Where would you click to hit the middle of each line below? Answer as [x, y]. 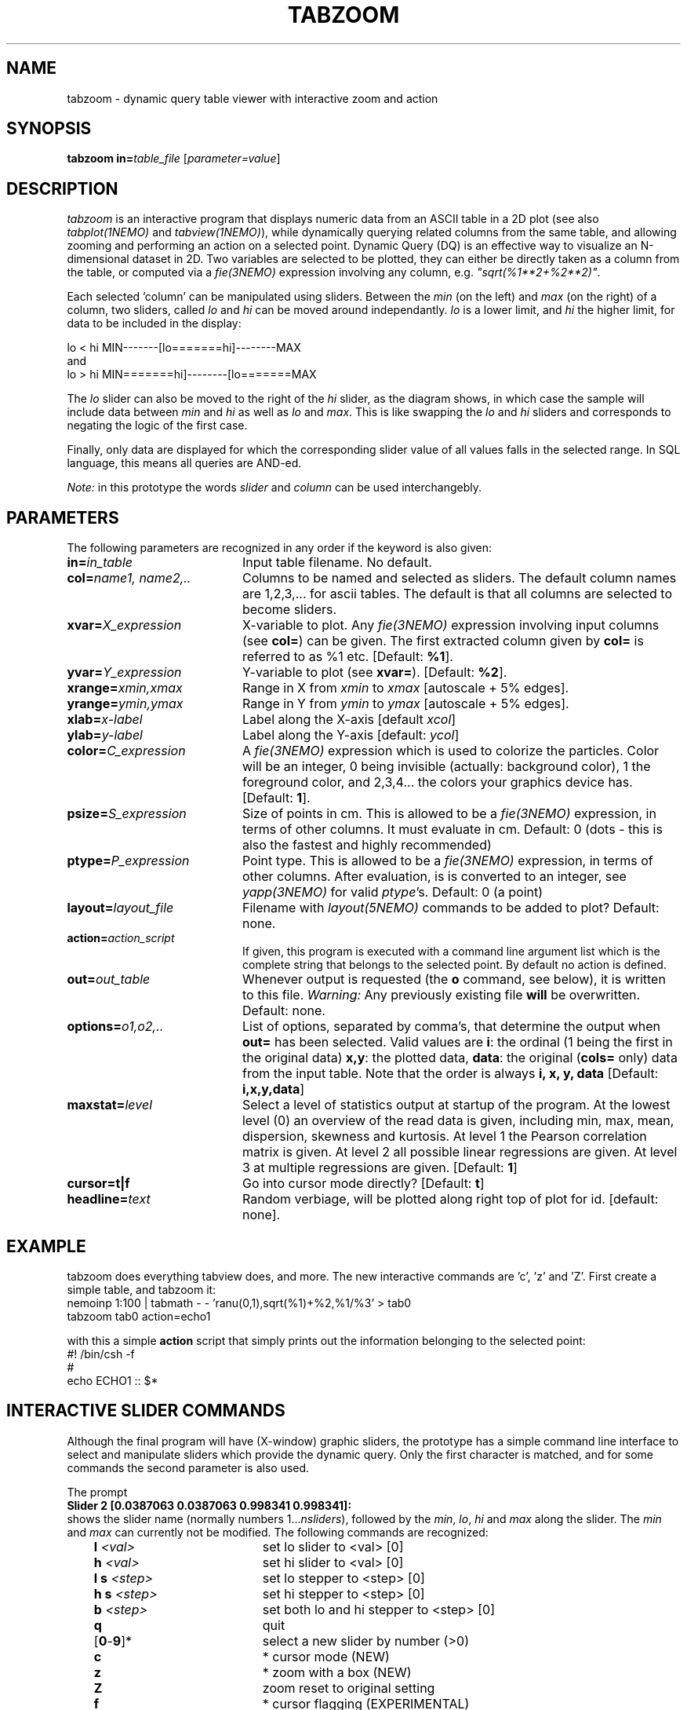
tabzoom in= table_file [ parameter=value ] [174, 159]
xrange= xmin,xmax [125, 688]
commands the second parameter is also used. [188, 1467]
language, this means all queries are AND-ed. [184, 463]
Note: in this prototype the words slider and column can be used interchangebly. [274, 488]
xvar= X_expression [124, 625]
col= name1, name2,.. [129, 578]
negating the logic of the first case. [157, 426]
